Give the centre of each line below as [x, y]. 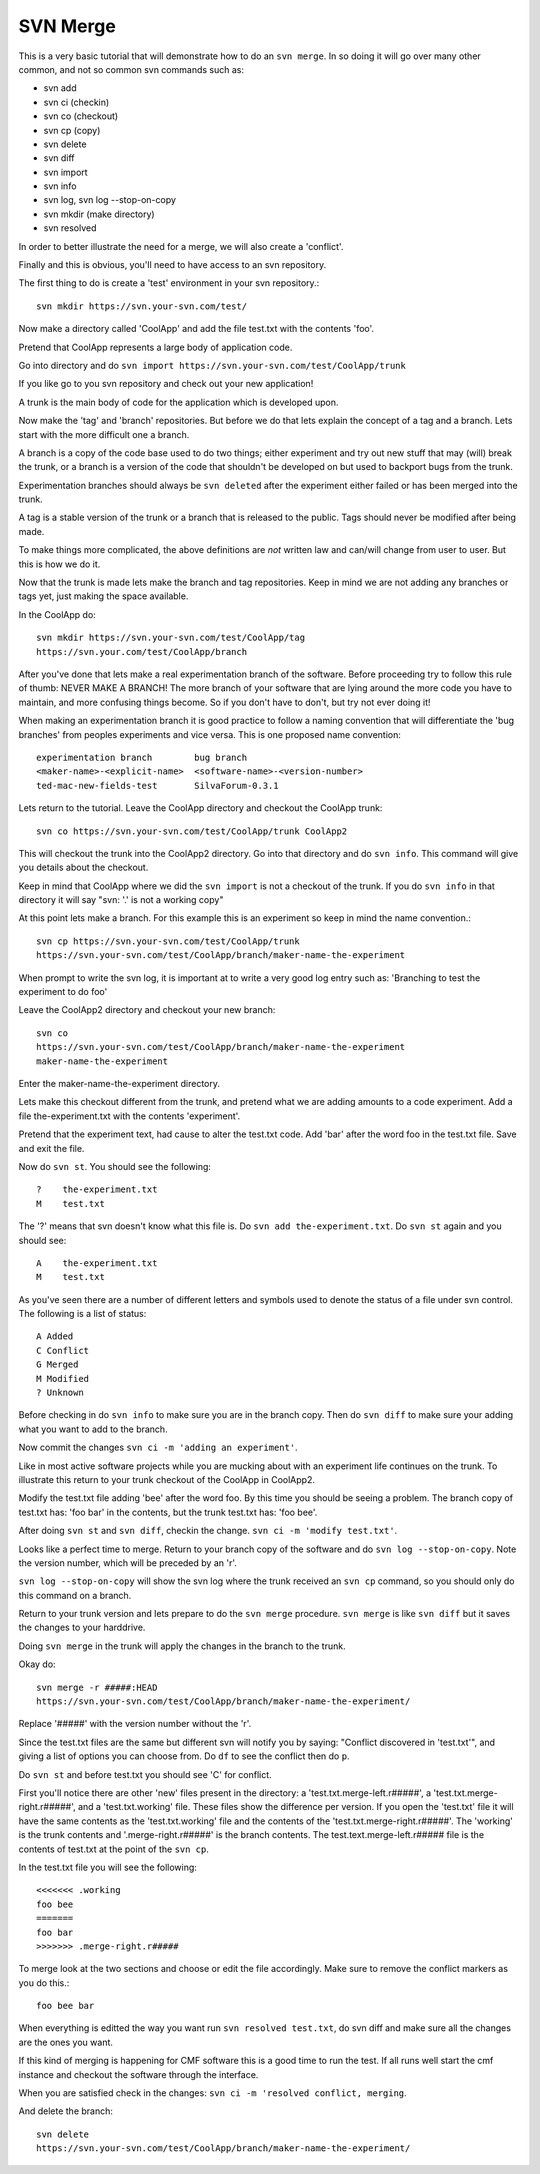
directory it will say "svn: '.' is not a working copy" [121, 900]
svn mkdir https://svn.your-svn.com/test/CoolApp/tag [170, 638]
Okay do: [37, 1664]
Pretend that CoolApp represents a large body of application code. [155, 347]
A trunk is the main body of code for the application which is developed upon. [178, 402]
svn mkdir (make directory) [99, 214]
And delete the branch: [66, 2111]
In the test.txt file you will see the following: [107, 1867]
